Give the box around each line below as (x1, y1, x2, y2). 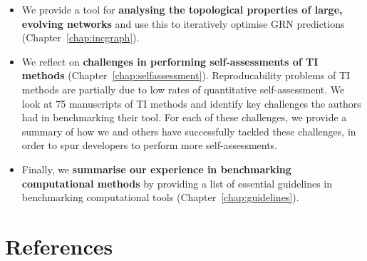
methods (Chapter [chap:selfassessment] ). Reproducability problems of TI (21, 68, 351, 83)
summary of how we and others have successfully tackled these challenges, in (21, 123, 356, 138)
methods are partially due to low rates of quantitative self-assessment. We (21, 81, 345, 96)
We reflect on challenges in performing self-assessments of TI (21, 53, 319, 68)
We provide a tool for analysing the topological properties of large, (21, 2, 343, 16)
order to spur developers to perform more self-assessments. (21, 138, 278, 153)
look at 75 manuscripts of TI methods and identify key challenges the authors (21, 96, 361, 111)
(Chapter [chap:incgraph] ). (21, 30, 140, 45)
